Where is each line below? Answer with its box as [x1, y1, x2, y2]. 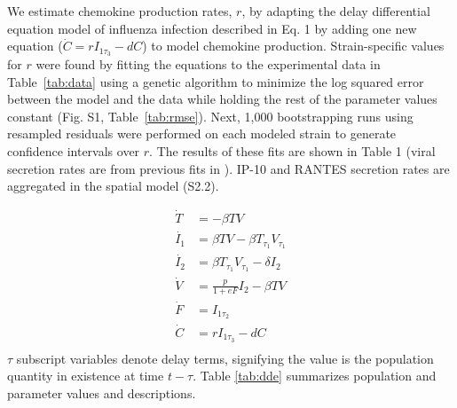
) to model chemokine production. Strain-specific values [142, 36, 445, 55]
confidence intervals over [7, 142, 140, 161]
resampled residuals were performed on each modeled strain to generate [7, 124, 397, 143]
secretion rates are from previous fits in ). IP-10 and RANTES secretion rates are [7, 159, 450, 177]
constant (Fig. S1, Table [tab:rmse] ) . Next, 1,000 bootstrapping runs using [7, 106, 414, 125]
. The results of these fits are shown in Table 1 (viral [149, 142, 436, 161]
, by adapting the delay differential [241, 2, 430, 20]
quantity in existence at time [7, 366, 164, 385]
